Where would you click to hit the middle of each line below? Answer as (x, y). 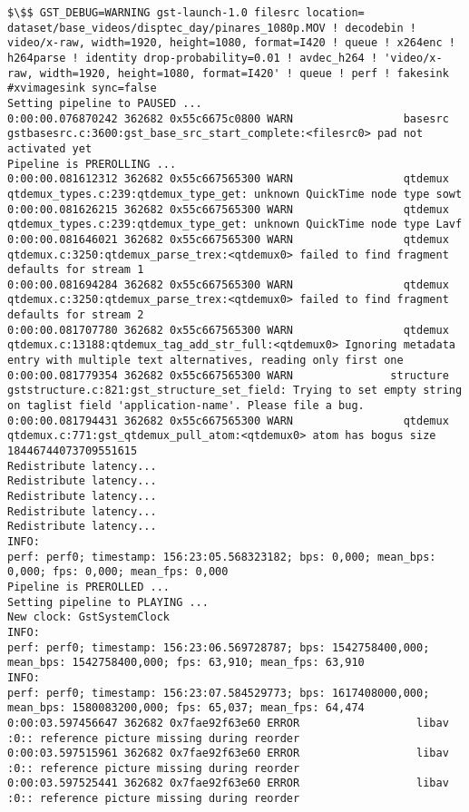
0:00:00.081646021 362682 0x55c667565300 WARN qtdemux (228, 239)
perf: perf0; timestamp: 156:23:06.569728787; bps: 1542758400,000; (219, 647)
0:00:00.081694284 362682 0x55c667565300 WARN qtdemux (228, 284)
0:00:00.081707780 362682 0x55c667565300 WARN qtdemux (228, 330)
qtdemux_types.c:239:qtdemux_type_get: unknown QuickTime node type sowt (235, 194)
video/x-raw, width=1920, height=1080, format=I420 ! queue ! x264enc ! (231, 43)
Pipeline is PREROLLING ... (92, 164)
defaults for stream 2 (76, 315)
